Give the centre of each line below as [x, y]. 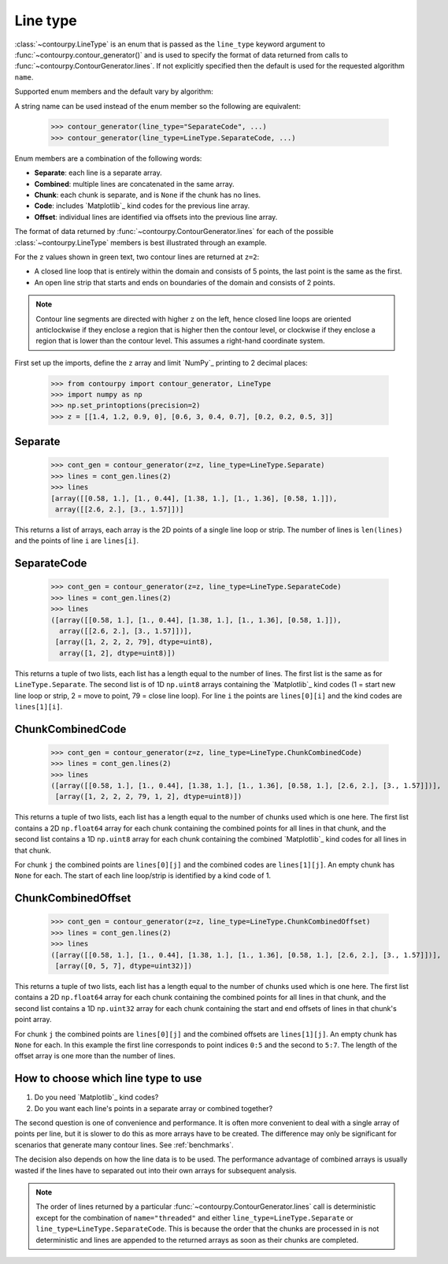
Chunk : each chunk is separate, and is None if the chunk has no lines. [148, 195]
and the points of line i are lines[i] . [77, 541]
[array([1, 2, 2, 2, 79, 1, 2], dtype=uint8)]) [149, 797]
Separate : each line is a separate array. [98, 173]
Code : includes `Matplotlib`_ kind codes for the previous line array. [142, 206]
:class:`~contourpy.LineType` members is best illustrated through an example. [141, 242]
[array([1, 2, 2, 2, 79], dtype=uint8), [134, 642]
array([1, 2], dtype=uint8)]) [118, 653]
